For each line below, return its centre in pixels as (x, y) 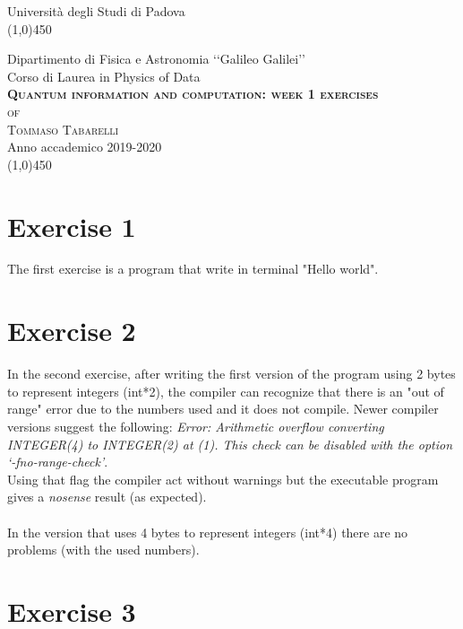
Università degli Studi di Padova (96, 11)
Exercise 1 (72, 226)
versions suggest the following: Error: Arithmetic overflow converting (196, 426)
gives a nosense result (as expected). (107, 497)
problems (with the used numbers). (103, 550)
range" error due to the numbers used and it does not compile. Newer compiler (223, 409)
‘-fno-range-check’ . (58, 462)
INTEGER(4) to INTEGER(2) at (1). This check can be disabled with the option (230, 444)
